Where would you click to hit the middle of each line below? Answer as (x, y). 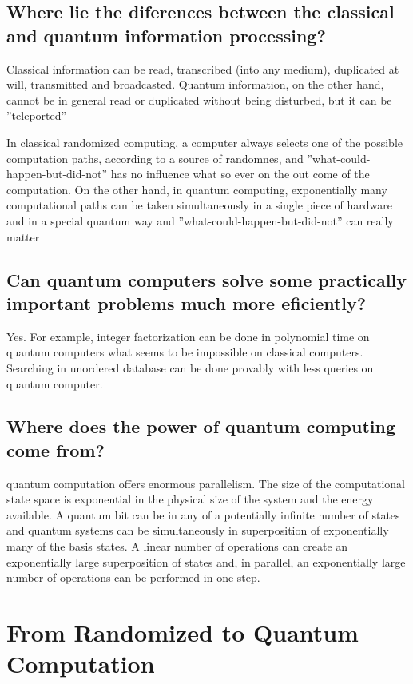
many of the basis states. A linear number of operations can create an (177, 546)
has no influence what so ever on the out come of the (240, 174)
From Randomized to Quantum (183, 632)
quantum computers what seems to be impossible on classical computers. (185, 352)
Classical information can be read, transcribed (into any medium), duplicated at (203, 68)
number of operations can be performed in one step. (133, 577)
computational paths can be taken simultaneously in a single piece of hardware (199, 205)
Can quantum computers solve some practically (206, 279)
